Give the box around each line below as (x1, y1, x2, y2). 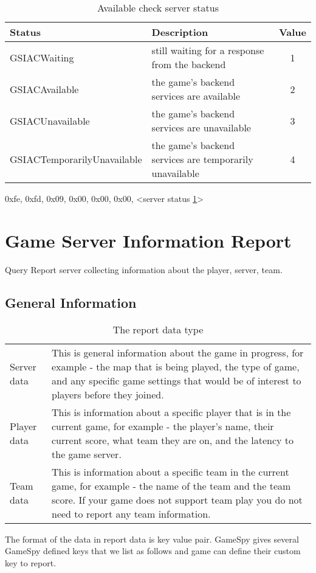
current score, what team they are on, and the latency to (52, 432, 294, 447)
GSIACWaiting (10, 50, 74, 64)
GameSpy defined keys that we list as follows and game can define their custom (5, 544, 301, 557)
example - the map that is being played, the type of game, (52, 359, 300, 373)
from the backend (151, 57, 226, 71)
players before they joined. (52, 387, 164, 401)
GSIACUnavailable (10, 113, 90, 128)
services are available (151, 89, 241, 103)
